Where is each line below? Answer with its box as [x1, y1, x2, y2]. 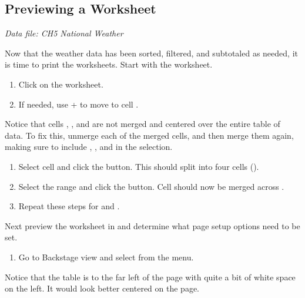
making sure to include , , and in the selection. [5, 140, 173, 153]
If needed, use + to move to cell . [18, 98, 139, 110]
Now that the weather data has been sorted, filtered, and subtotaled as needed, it [5, 46, 298, 59]
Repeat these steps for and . [18, 200, 120, 212]
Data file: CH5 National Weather [5, 27, 123, 39]
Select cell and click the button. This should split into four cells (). [18, 160, 259, 172]
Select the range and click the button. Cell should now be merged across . [18, 180, 284, 192]
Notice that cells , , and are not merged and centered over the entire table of [5, 118, 280, 130]
